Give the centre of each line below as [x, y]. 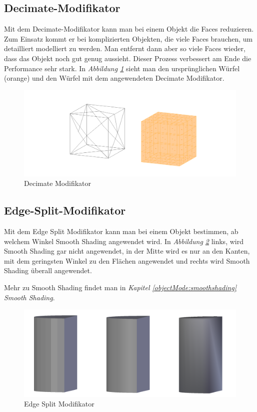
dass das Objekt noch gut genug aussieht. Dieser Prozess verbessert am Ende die [128, 58]
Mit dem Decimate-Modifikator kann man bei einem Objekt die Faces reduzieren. [129, 29]
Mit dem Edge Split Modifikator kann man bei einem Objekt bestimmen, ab [121, 231]
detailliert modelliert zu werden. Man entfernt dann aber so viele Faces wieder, [125, 48]
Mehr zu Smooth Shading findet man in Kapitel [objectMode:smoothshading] [120, 287]
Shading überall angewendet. [48, 270]
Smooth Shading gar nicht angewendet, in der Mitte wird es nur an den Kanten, [127, 251]
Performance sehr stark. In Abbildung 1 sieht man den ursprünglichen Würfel [122, 68]
